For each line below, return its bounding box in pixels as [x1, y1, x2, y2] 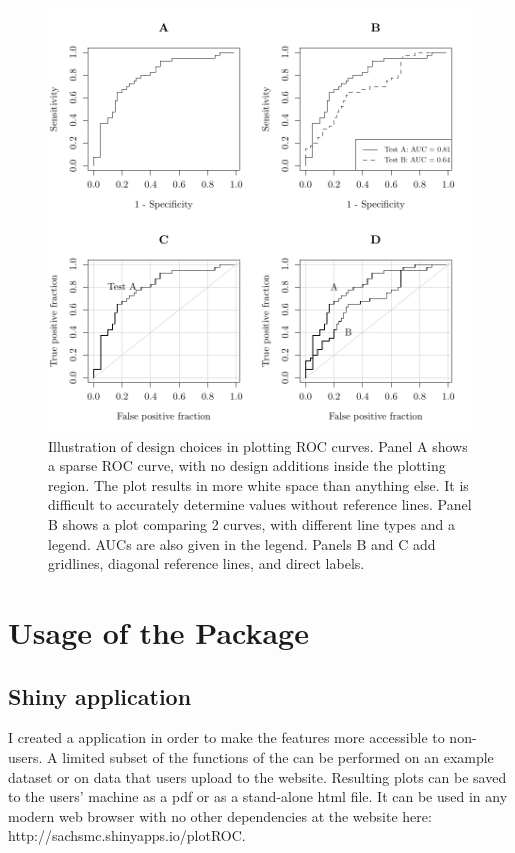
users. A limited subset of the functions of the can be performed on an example [8, 746, 494, 767]
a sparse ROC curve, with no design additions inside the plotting [48, 455, 446, 476]
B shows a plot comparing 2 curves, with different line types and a [48, 513, 455, 534]
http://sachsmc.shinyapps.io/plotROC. [8, 825, 246, 846]
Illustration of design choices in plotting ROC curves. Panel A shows [48, 435, 468, 456]
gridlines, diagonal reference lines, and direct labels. [48, 553, 365, 574]
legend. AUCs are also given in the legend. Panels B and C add [48, 533, 436, 554]
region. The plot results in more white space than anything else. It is [48, 474, 469, 495]
